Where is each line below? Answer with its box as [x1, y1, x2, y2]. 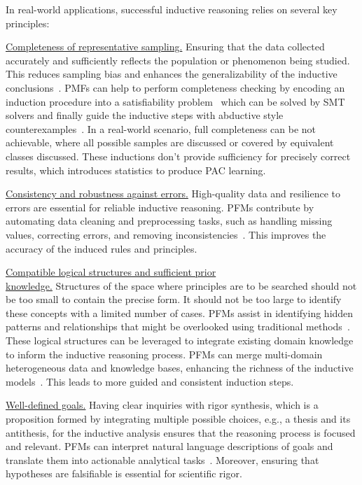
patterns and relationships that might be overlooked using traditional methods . [6, 319, 350, 334]
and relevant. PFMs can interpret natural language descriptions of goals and [6, 439, 333, 454]
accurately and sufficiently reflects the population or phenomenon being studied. [6, 52, 350, 67]
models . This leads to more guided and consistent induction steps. [6, 374, 294, 388]
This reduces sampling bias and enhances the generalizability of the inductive [6, 66, 337, 81]
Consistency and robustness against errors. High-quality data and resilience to [6, 186, 341, 201]
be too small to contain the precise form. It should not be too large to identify [6, 292, 342, 307]
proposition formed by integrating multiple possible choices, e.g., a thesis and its [6, 412, 351, 426]
